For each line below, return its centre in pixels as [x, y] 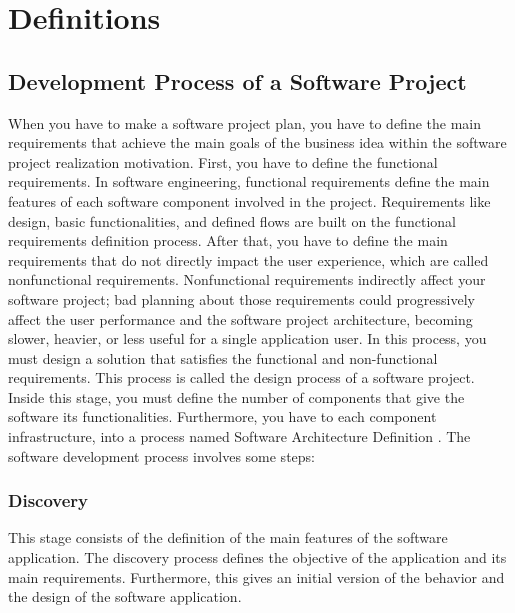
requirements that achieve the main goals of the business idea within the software [257, 142]
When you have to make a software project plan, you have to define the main [245, 122]
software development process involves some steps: [161, 455]
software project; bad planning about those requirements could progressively [241, 298]
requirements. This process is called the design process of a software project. [241, 377]
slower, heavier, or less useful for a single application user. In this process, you [247, 338]
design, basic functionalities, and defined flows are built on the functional [232, 220]
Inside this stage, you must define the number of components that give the [236, 396]
